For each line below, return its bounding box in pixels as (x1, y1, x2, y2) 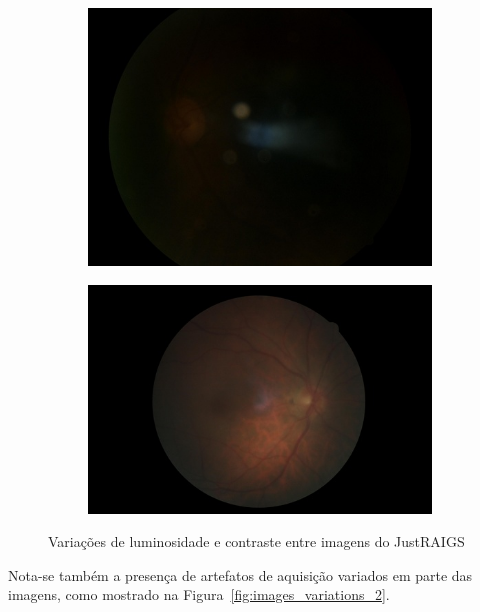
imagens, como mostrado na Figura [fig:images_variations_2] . (8, 584, 390, 605)
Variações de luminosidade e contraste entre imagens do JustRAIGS (48, 531, 465, 552)
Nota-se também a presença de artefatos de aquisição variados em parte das (8, 564, 473, 585)
